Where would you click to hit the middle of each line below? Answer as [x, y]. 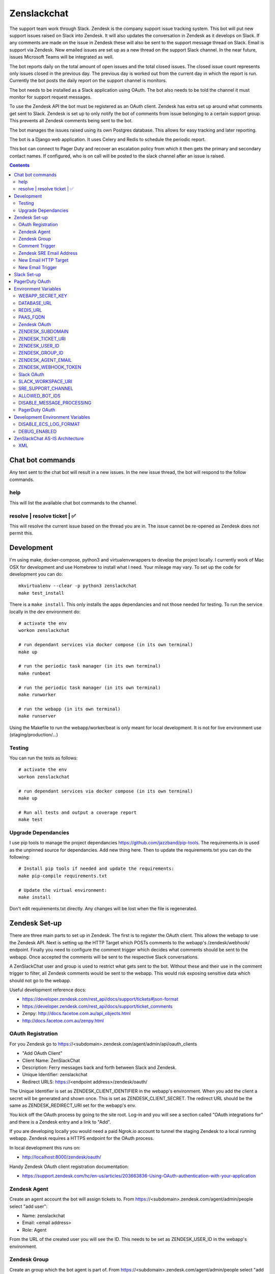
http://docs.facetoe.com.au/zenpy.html [63, 1020]
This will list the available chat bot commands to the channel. [73, 502]
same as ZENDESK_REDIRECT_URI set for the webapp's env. [73, 1105]
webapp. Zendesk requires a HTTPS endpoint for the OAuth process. [82, 1138]
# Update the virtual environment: [63, 890]
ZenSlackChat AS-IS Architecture [49, 439]
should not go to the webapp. [40, 980]
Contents [20, 165]
